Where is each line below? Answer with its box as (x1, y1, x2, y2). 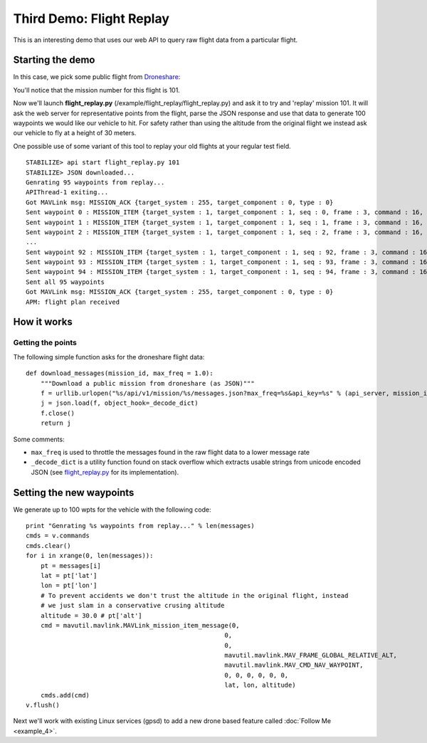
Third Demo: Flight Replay (13, 11, 170, 26)
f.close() (40, 409, 75, 417)
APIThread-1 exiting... (26, 189, 109, 196)
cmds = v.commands (26, 532, 90, 540)
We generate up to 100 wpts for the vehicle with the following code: (13, 505, 211, 514)
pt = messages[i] (40, 562, 101, 569)
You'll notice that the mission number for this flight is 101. (13, 85, 181, 94)
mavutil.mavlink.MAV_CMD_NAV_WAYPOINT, (224, 661, 364, 669)
